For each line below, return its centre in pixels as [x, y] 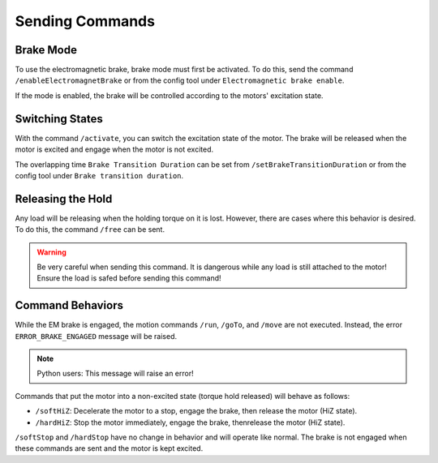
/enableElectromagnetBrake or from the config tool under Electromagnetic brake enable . [180, 80]
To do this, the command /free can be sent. [90, 229]
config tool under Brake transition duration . [99, 175]
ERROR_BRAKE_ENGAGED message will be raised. [96, 336]
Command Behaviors [69, 305]
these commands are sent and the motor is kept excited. [109, 448]
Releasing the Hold [64, 199]
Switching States [59, 119]
